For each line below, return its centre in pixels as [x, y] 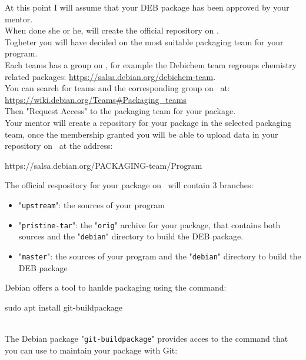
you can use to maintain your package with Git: [91, 350]
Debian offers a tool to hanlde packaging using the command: [116, 287]
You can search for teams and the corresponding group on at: [117, 88]
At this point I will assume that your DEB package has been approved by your [147, 7]
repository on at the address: [59, 146]
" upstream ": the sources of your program [92, 204]
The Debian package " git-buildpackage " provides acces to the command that [147, 338]
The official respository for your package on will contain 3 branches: [129, 185]
